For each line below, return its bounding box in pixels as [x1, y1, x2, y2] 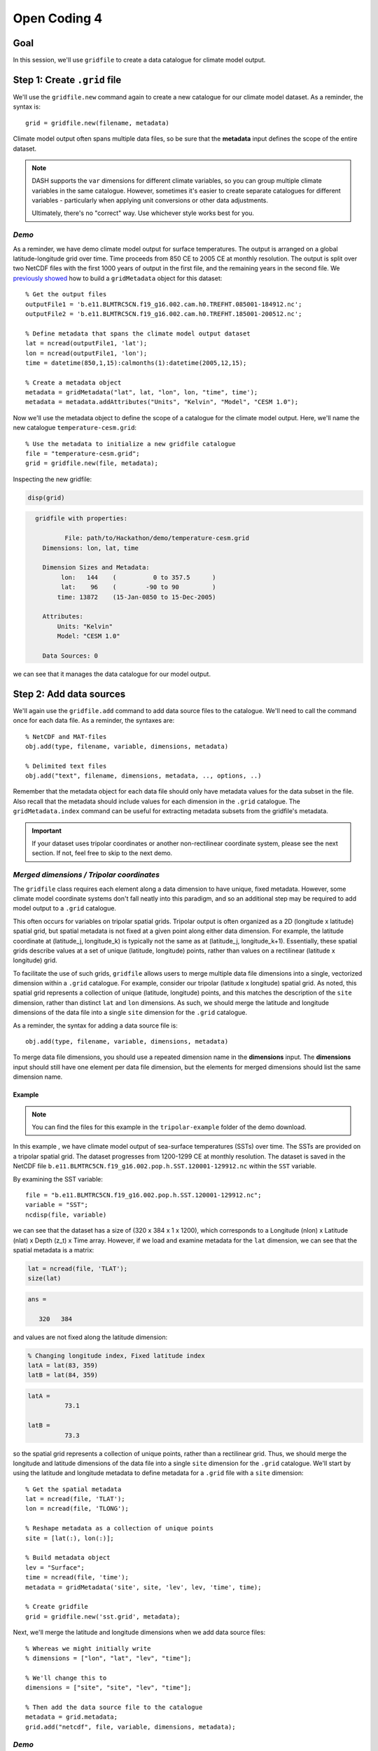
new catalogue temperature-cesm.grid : [13, 424, 136, 432]
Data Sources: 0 [42, 651, 98, 660]
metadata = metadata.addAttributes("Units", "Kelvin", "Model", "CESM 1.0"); [25, 398, 299, 406]
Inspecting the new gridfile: [13, 475, 92, 483]
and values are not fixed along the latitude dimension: [13, 1333, 168, 1341]
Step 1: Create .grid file [13, 74, 122, 85]
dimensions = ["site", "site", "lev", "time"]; [25, 1684, 192, 1691]
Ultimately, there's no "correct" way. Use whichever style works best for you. [31, 209, 255, 217]
